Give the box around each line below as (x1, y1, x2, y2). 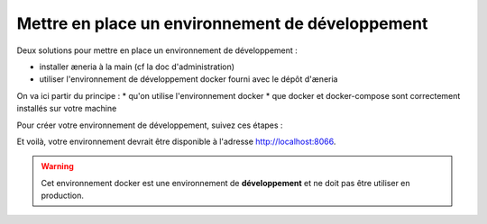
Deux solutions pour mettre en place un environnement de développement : (16, 45, 298, 56)
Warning (41, 161, 74, 172)
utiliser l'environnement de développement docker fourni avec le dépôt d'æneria (39, 74, 338, 85)
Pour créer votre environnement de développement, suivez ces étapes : (16, 120, 283, 130)
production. (41, 190, 85, 202)
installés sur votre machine (16, 103, 117, 114)
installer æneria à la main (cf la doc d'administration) (39, 61, 234, 72)
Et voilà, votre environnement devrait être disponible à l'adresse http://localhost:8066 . (16, 136, 336, 147)
